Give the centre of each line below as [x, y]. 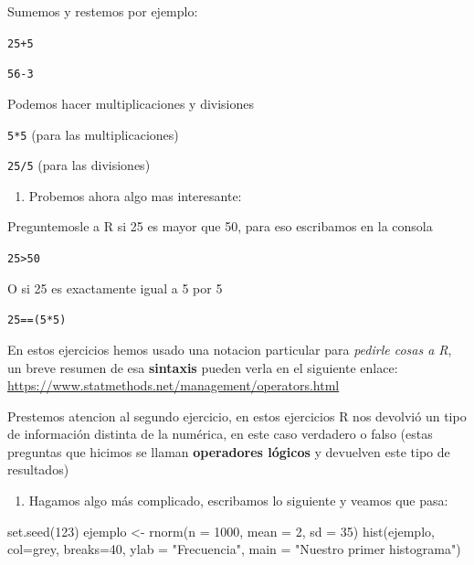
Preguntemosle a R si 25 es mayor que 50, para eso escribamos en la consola [220, 226]
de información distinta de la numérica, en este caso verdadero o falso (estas [220, 434]
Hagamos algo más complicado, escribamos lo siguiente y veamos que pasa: [238, 501]
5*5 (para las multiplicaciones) [93, 134]
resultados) [38, 469]
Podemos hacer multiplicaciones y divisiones [131, 103]
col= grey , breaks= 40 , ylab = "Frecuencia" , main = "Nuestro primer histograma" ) [234, 549]
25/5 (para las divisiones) [79, 165]
